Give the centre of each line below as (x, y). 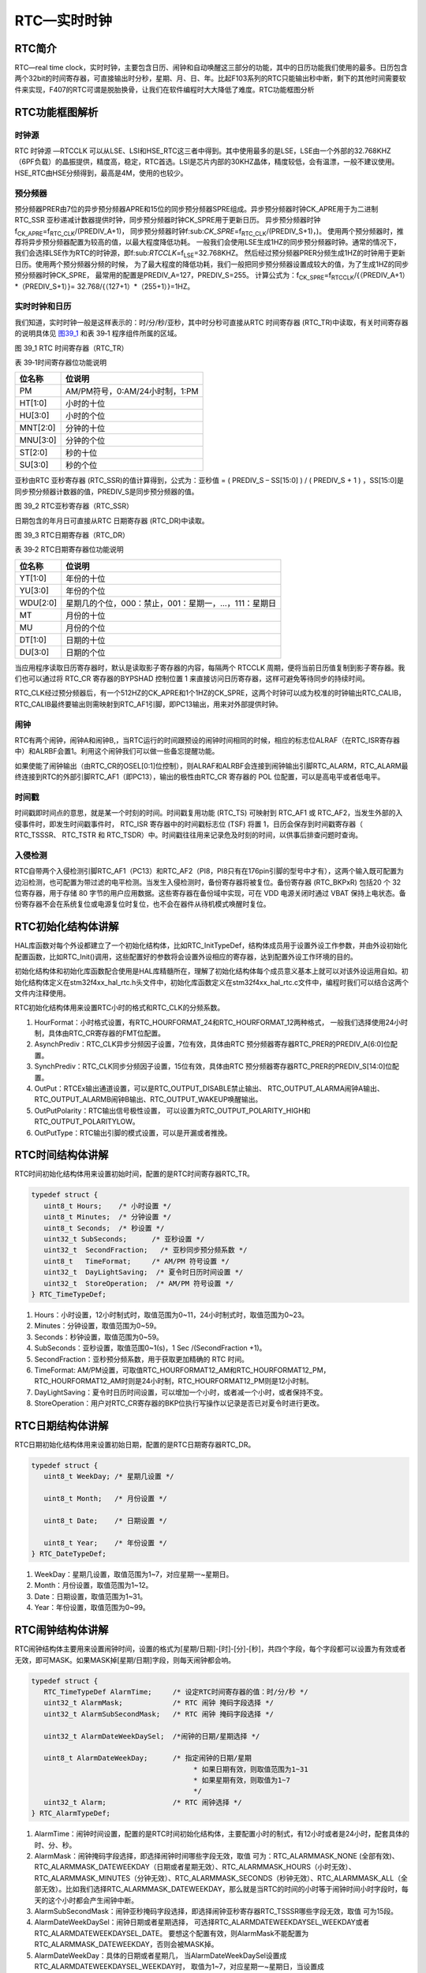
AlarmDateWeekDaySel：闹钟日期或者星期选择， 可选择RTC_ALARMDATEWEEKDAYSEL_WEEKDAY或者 (202, 1922)
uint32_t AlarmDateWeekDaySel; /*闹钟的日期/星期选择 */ (152, 1736)
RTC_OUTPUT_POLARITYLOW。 (87, 1121)
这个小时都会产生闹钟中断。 (93, 1900)
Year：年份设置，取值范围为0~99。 (92, 1608)
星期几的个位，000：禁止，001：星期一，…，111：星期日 (171, 603)
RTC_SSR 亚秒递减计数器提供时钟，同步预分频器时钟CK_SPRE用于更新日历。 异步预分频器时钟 (168, 220)
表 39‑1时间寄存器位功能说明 (60, 362)
